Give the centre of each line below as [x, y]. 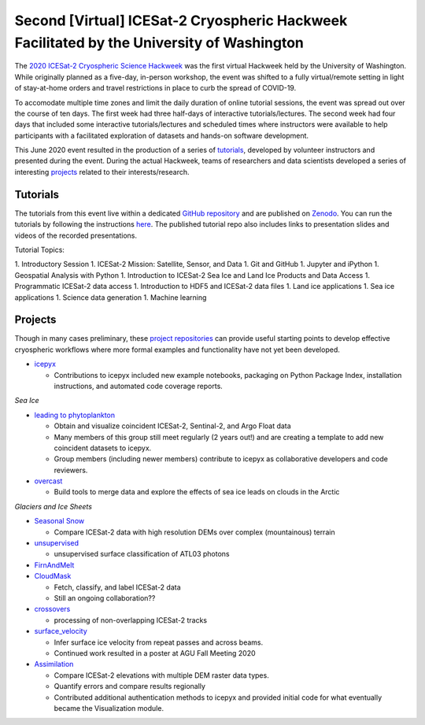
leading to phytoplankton [75, 415]
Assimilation [54, 664]
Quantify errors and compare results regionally [130, 686]
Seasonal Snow [59, 521]
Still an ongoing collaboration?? [105, 598]
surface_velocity [61, 631]
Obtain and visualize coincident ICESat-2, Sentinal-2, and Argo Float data [172, 426]
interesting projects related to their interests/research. [102, 172]
